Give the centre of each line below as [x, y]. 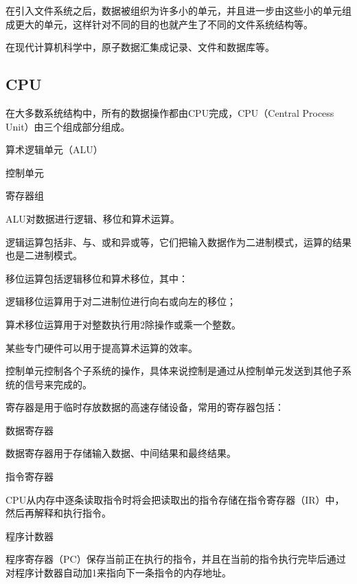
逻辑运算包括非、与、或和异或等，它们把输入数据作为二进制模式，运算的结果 [178, 242]
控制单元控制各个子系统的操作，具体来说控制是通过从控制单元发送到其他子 [174, 371]
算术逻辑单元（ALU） [54, 149]
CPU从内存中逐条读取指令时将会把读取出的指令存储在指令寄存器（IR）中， [175, 499]
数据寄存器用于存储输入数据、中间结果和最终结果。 [121, 453]
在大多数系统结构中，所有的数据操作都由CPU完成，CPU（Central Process [170, 112]
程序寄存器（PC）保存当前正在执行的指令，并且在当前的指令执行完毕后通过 [176, 559]
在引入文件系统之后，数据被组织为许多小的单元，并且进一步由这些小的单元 [174, 10]
